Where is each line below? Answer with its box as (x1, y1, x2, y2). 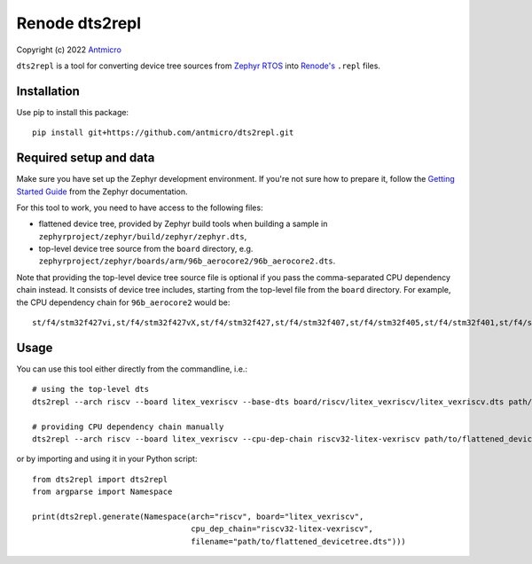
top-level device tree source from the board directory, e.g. (38, 244, 254, 255)
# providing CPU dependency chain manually (32, 421, 224, 432)
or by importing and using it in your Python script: (16, 453, 198, 465)
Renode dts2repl (16, 13, 142, 33)
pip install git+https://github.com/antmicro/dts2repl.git (32, 128, 294, 137)
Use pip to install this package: (16, 106, 129, 117)
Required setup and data (16, 151, 155, 166)
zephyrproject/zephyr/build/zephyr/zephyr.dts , (38, 231, 247, 241)
